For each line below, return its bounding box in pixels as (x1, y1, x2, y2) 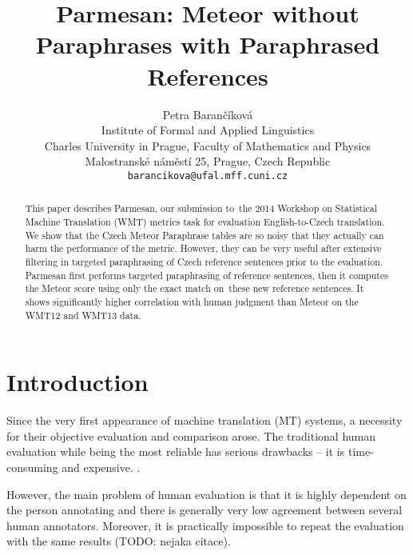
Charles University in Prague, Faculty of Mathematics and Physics (44, 137, 371, 154)
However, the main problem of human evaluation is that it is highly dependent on (6, 485, 407, 502)
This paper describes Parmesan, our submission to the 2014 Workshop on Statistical (25, 202, 378, 215)
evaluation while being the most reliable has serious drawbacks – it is (6, 443, 345, 460)
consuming (6, 458, 58, 475)
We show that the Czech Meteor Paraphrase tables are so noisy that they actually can (25, 228, 384, 242)
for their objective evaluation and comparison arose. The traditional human (6, 427, 375, 444)
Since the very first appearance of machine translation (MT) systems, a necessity (6, 412, 403, 429)
